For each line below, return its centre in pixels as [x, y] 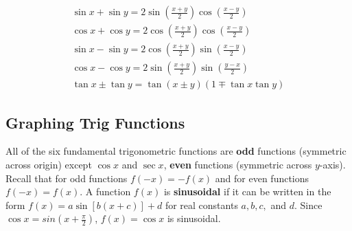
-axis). [332, 164]
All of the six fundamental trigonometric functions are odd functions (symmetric [176, 151]
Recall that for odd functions [67, 178]
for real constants [201, 205]
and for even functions [262, 178]
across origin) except [49, 164]
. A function [105, 191]
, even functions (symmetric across [238, 164]
